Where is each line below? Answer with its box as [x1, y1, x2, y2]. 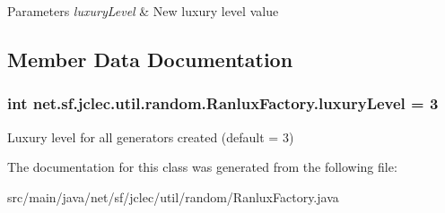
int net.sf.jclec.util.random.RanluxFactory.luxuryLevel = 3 [7, 92, 439, 115]
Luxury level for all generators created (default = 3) [7, 127, 294, 146]
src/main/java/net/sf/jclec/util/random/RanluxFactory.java [7, 187, 339, 206]
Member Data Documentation [7, 45, 293, 72]
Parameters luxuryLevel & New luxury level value [7, 2, 279, 20]
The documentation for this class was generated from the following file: [7, 158, 397, 176]
